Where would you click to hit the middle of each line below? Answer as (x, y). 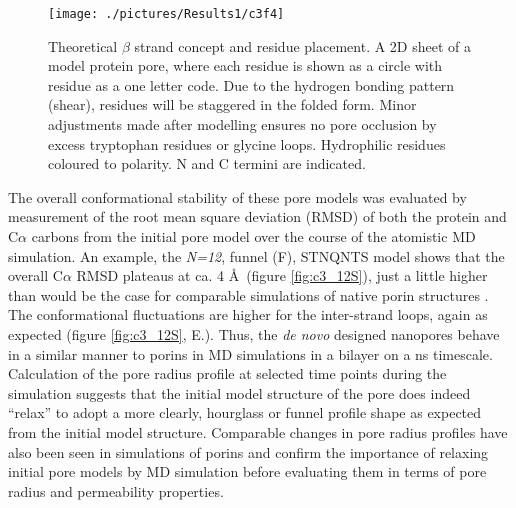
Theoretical (83, 45)
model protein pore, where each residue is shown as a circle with (245, 65)
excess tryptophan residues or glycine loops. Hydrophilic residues (247, 143)
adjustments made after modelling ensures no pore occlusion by (242, 124)
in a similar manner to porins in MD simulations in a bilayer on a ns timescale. (250, 353)
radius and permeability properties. (116, 490)
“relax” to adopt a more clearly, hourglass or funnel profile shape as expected (245, 412)
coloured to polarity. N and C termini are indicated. (207, 163)
